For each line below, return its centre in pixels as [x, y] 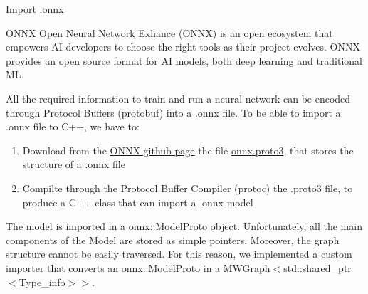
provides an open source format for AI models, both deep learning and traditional [184, 60]
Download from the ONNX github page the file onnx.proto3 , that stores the [188, 150]
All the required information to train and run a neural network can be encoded [178, 98]
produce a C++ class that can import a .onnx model [138, 202]
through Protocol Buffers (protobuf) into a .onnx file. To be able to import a [173, 112]
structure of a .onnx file [74, 164]
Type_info [42, 282]
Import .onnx [35, 9]
